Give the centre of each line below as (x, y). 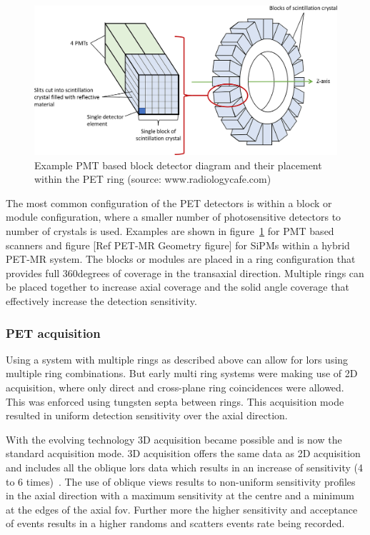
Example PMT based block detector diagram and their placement (178, 165)
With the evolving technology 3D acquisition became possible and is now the (174, 439)
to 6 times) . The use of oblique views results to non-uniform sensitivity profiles (181, 481)
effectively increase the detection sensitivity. (101, 301)
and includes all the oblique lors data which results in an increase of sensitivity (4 (185, 467)
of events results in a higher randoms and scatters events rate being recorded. (175, 523)
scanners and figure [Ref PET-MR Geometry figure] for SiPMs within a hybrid (178, 245)
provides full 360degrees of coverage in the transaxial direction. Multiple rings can (185, 272)
